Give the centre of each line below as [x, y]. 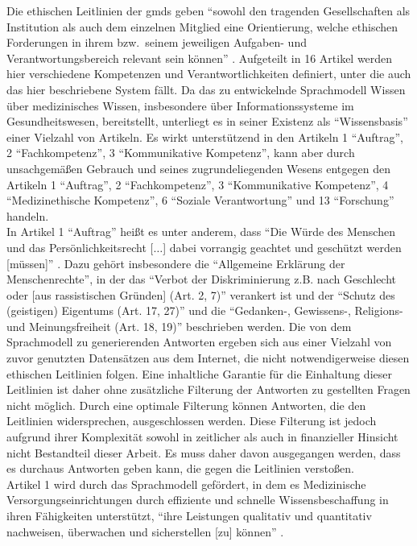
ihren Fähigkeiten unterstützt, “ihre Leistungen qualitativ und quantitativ [189, 515]
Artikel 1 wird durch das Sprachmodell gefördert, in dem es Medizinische [186, 484]
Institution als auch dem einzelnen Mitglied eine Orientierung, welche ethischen [202, 26]
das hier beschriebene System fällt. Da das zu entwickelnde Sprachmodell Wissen [206, 89]
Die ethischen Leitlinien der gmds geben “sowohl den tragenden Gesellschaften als [208, 10]
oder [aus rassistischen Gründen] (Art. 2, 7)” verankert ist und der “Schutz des [201, 294]
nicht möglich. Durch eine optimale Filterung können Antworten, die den [186, 405]
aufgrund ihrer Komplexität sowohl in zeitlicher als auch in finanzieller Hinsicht [202, 437]
